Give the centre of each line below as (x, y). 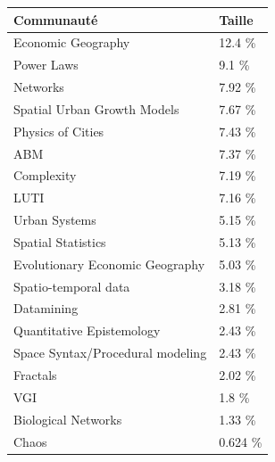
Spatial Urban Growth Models (96, 108)
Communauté (56, 19)
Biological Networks (68, 419)
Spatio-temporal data (72, 286)
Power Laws (46, 65)
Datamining (46, 308)
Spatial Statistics (60, 241)
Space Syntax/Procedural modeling (110, 353)
